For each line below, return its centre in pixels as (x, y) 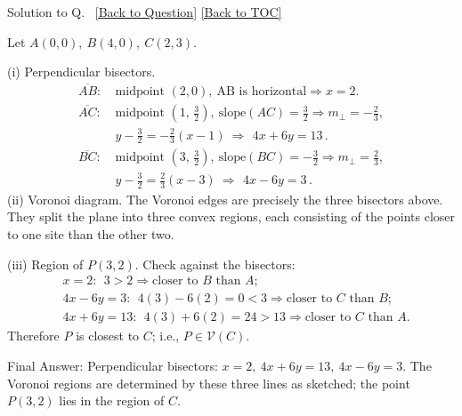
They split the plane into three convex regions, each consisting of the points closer (231, 216)
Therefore (33, 336)
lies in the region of (112, 400)
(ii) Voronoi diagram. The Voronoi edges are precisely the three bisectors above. (225, 199)
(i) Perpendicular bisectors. (81, 72)
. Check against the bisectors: (215, 264)
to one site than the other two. (91, 234)
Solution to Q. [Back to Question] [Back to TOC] (145, 12)
